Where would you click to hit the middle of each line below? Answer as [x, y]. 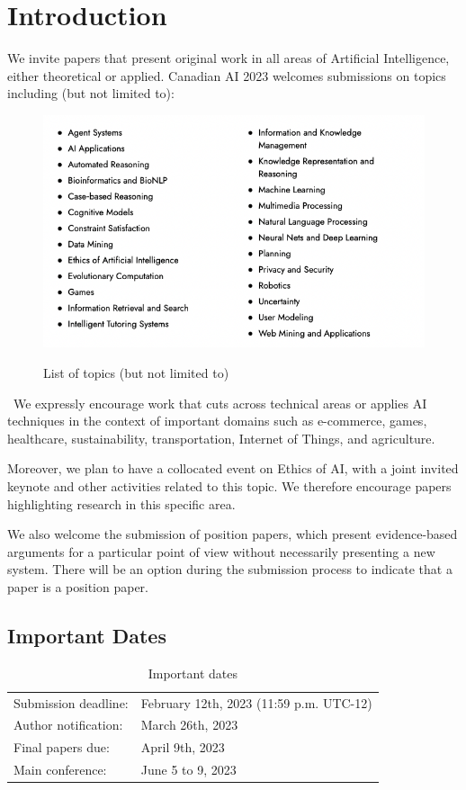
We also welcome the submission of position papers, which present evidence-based [233, 534]
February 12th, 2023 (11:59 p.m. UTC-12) [256, 702]
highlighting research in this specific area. [121, 503]
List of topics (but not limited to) [136, 373]
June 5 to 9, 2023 [188, 770]
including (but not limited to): [91, 93]
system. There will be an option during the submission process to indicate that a [230, 569]
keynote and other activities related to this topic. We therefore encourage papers [229, 486]
